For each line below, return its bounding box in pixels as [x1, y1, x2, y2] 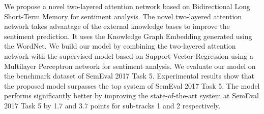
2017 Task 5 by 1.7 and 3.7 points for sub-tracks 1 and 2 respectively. [4, 100, 221, 110]
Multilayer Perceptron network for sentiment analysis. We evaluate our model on [4, 60, 256, 71]
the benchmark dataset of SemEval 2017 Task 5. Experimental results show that [4, 70, 255, 81]
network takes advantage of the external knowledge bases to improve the [4, 21, 230, 31]
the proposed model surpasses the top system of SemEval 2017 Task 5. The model [4, 80, 260, 91]
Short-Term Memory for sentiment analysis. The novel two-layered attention [4, 11, 242, 21]
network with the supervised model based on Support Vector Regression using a [4, 50, 253, 61]
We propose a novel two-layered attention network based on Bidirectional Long [4, 1, 250, 11]
